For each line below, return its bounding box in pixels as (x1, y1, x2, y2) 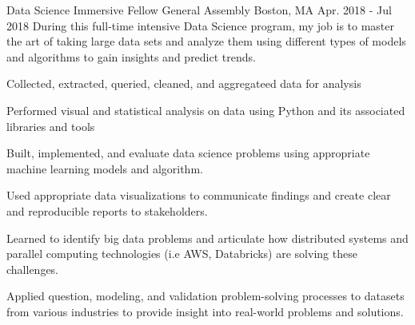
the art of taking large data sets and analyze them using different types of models (6, 33, 406, 50)
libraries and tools (6, 117, 95, 134)
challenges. (6, 260, 59, 277)
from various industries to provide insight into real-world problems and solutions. (6, 303, 404, 319)
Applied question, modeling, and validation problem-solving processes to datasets (6, 287, 405, 304)
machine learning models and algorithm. (6, 160, 203, 176)
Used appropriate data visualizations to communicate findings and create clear (6, 187, 391, 204)
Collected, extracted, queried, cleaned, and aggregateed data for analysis (6, 75, 361, 92)
